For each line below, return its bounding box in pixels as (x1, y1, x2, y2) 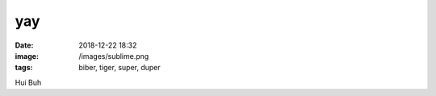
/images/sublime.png (78, 51, 149, 61)
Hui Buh (15, 77, 42, 87)
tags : (15, 63, 33, 73)
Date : (15, 40, 34, 50)
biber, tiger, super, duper (78, 63, 161, 73)
